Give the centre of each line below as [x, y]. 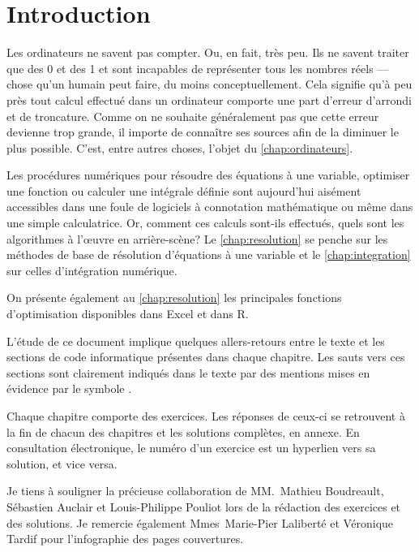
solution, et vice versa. [62, 463]
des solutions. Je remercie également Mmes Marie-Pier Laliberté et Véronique [200, 522]
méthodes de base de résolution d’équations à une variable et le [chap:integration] [209, 254]
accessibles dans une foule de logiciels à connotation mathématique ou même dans [210, 207]
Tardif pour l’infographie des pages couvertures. [125, 539]
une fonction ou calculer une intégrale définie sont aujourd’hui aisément [184, 190]
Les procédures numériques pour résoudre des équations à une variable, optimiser [208, 175]
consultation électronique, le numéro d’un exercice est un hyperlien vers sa [191, 448]
